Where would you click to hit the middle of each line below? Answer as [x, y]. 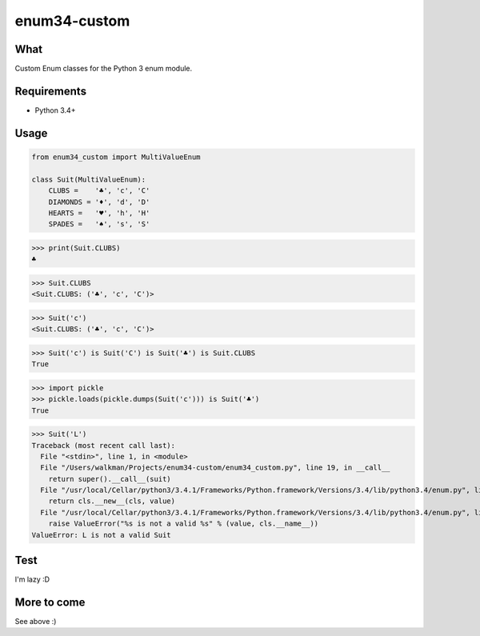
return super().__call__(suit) [110, 479]
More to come [50, 602]
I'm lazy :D [32, 579]
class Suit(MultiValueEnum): [89, 179]
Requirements [51, 91]
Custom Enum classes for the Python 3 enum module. [104, 69]
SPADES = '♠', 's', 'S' [99, 224]
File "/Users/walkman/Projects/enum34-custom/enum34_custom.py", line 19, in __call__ [216, 468]
